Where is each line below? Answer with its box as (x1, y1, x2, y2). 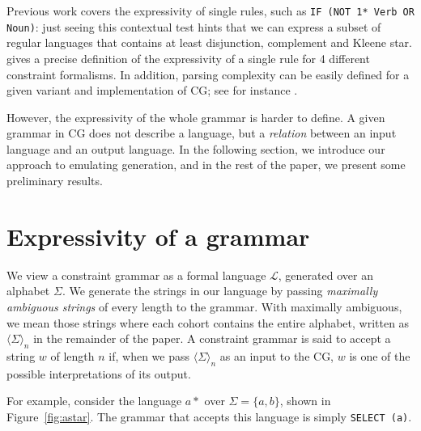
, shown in (279, 392, 331, 409)
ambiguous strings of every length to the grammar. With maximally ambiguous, (6, 298, 402, 315)
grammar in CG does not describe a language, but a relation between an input (6, 125, 397, 142)
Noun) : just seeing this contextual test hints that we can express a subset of (6, 18, 381, 35)
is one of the (349, 347, 410, 364)
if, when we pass (108, 347, 189, 364)
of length (50, 347, 95, 364)
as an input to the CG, (219, 347, 334, 364)
